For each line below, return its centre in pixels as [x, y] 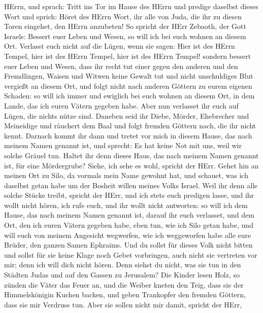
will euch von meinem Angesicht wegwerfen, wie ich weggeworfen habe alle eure [128, 235]
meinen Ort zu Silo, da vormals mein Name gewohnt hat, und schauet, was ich [126, 175]
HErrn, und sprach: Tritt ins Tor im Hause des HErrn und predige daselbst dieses [131, 6]
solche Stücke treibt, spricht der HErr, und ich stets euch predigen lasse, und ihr [129, 195]
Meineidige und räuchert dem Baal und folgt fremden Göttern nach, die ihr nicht [130, 126]
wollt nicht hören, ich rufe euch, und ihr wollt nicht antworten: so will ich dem [126, 205]
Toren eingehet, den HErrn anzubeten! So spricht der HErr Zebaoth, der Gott [125, 26]
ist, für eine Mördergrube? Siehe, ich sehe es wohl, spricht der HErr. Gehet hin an [131, 165]
